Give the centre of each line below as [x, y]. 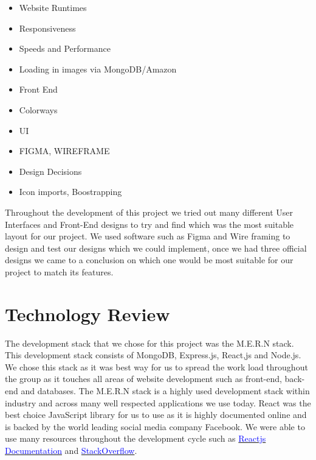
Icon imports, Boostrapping [70, 192]
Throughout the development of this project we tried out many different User [149, 212]
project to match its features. [59, 271]
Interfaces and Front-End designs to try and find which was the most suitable [149, 224]
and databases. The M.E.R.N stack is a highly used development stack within [165, 391]
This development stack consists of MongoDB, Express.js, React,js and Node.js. [153, 355]
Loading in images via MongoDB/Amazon [98, 69]
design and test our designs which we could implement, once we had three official [156, 248]
